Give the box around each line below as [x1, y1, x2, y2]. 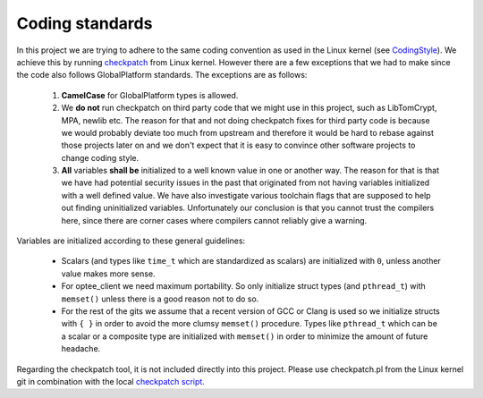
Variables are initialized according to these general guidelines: [16, 235, 246, 246]
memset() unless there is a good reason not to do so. [61, 293, 259, 304]
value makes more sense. [61, 268, 156, 279]
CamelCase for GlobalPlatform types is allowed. [61, 89, 239, 100]
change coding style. [61, 152, 140, 163]
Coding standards [16, 13, 153, 33]
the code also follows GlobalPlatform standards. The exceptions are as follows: [16, 70, 308, 80]
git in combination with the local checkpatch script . [16, 376, 205, 386]
